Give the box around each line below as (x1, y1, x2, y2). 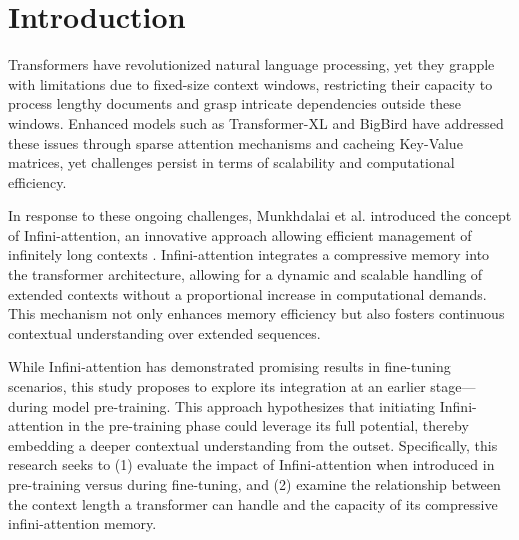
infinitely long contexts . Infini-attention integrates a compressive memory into (8, 244, 490, 265)
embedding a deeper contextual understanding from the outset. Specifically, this (8, 434, 498, 455)
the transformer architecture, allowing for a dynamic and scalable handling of (8, 264, 483, 285)
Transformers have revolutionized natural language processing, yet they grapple (8, 54, 495, 75)
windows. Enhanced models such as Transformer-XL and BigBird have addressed (8, 112, 504, 133)
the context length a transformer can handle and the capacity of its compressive (8, 493, 498, 514)
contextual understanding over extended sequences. (8, 322, 321, 343)
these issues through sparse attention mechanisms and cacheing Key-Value (8, 132, 463, 153)
